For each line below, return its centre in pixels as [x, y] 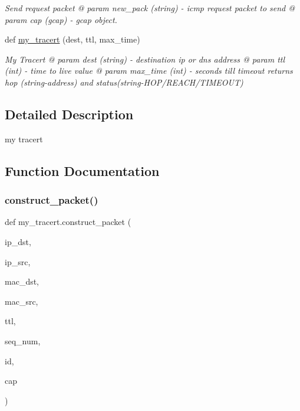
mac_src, [22, 301]
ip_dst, [18, 241]
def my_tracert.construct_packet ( [68, 222]
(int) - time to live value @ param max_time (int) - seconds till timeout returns [149, 71]
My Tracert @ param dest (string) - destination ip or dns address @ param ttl [145, 59]
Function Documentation [82, 170]
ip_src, [18, 261]
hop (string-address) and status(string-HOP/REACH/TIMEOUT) [124, 82]
